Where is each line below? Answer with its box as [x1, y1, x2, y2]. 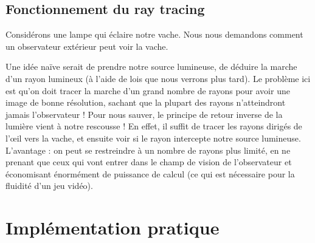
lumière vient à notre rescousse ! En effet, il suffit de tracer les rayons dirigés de [5, 120, 302, 132]
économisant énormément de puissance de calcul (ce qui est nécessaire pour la [5, 167, 295, 180]
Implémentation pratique [5, 215, 220, 240]
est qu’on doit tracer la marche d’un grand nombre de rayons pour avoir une [5, 84, 290, 97]
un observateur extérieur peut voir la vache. [5, 39, 168, 52]
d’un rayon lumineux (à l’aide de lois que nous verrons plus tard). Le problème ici [5, 72, 311, 84]
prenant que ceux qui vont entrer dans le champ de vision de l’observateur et [5, 156, 292, 168]
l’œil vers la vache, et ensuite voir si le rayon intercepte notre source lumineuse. [5, 131, 301, 144]
